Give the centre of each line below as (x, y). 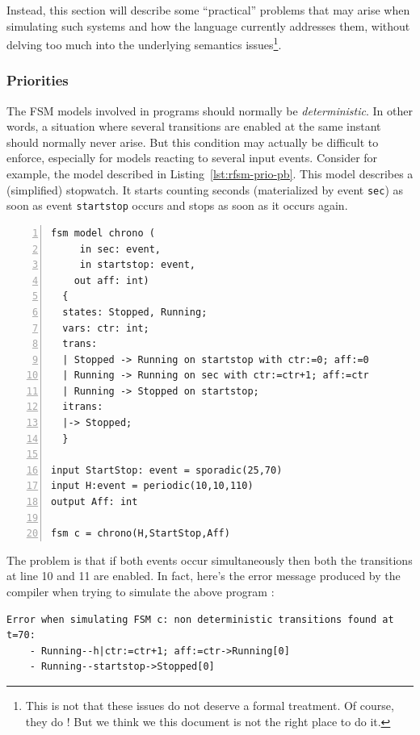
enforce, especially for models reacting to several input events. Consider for (192, 158)
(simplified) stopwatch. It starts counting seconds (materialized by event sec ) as (205, 189)
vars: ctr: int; (106, 328)
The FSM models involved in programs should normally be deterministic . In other (210, 110)
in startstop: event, (137, 265)
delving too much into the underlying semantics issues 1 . (144, 43)
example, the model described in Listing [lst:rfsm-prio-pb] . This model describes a (210, 174)
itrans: (83, 407)
